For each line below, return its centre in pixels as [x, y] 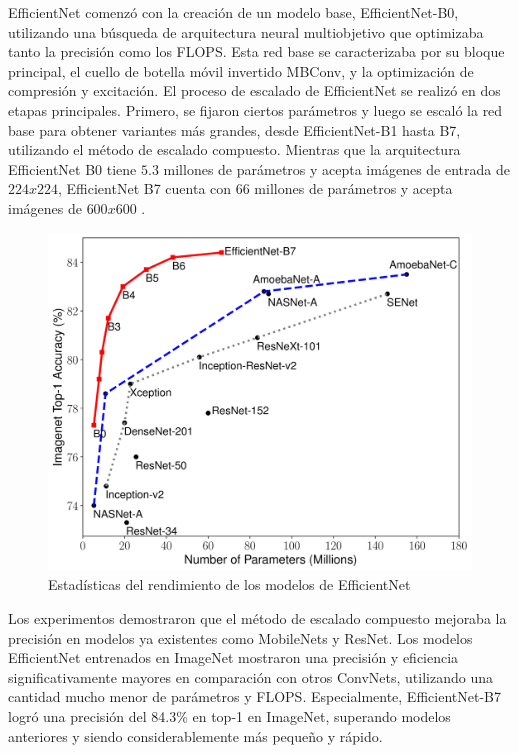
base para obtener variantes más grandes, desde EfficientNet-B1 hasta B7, [234, 129]
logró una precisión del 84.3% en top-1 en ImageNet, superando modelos [229, 715]
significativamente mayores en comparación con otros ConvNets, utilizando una [250, 676]
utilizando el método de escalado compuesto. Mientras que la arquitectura [234, 149]
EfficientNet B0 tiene [72, 168]
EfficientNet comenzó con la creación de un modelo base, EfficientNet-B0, [233, 12]
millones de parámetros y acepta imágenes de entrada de [336, 168]
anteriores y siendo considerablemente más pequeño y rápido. [195, 735]
